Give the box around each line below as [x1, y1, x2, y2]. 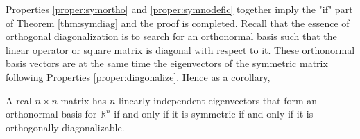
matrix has [60, 93, 107, 107]
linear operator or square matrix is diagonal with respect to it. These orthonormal [6, 42, 355, 57]
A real [6, 93, 32, 107]
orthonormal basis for [6, 106, 97, 121]
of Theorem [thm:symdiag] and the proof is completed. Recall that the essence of [6, 15, 350, 30]
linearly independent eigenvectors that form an [119, 93, 318, 107]
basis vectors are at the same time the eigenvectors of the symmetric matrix [6, 56, 328, 71]
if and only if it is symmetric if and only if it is [114, 106, 314, 121]
